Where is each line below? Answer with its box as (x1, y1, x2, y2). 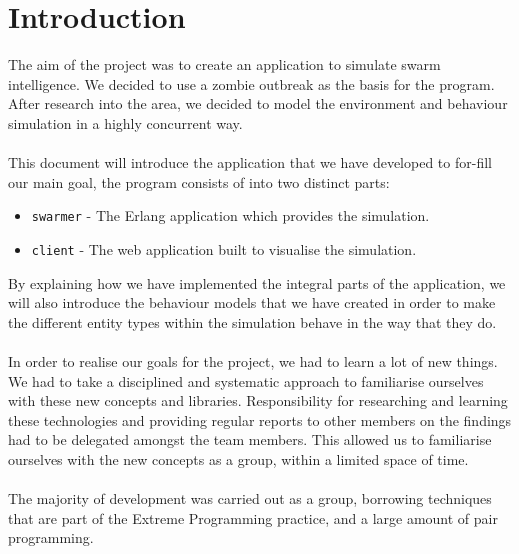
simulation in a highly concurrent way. (8, 112, 243, 133)
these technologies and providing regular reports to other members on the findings (8, 409, 512, 430)
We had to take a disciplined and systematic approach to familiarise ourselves (8, 370, 484, 391)
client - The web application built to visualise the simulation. (31, 238, 417, 259)
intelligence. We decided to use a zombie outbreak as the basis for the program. (8, 73, 495, 94)
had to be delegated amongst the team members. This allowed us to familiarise (8, 429, 492, 450)
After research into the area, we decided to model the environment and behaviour (8, 93, 508, 114)
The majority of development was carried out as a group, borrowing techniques (8, 488, 492, 509)
